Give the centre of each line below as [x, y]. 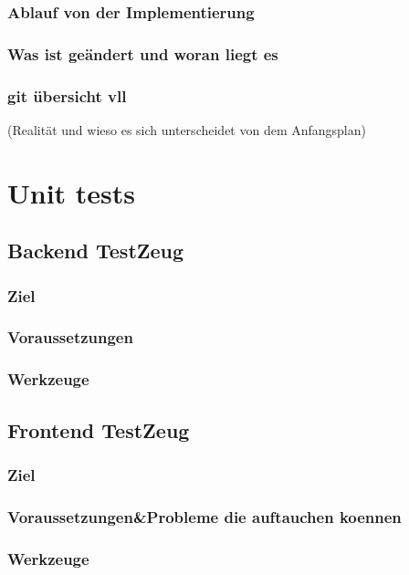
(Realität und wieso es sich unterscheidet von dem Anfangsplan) [187, 129]
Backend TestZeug [96, 251]
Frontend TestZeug [99, 429]
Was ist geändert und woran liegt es [143, 53]
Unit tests [72, 192]
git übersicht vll [67, 95]
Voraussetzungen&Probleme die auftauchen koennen [204, 516]
